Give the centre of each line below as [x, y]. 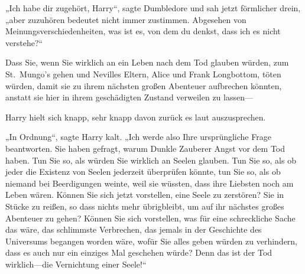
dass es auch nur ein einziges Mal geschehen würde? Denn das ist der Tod [139, 252]
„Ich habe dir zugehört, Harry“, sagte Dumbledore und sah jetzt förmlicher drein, [153, 8]
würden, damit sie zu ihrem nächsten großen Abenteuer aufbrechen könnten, [144, 85]
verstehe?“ [24, 42]
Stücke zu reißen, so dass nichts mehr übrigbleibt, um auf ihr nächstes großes [145, 206]
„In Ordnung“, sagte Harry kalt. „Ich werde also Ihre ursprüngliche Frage [138, 137]
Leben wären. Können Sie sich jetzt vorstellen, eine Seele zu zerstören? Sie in [145, 195]
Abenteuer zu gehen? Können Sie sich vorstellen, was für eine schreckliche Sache [150, 218]
